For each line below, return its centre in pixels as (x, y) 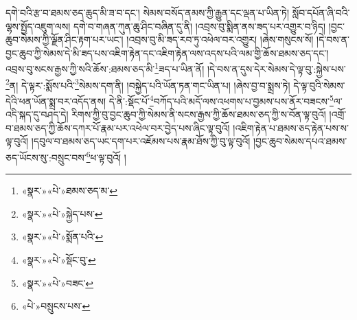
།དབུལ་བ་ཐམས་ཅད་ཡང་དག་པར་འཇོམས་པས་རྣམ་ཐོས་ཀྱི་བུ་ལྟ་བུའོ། (141, 141)
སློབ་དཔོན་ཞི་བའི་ (321, 12)
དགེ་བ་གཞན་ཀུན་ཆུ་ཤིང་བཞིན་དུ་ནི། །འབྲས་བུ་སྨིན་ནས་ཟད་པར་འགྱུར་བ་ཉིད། (199, 26)
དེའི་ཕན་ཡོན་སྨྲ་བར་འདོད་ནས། (56, 101)
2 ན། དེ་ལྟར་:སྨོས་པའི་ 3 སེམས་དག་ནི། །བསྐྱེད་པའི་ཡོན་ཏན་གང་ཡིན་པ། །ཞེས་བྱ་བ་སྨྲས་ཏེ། (148, 84)
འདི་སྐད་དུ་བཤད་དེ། (37, 114)
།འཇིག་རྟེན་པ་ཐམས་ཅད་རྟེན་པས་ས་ (291, 127)
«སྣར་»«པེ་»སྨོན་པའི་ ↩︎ (62, 237)
